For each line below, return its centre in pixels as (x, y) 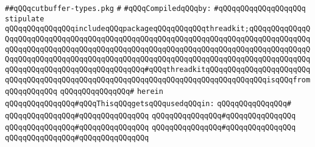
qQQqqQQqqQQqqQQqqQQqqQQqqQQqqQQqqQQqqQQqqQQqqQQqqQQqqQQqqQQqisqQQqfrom (158, 80)
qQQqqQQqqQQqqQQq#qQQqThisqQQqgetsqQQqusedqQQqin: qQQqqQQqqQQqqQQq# (148, 103)
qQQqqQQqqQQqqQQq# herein (111, 92)
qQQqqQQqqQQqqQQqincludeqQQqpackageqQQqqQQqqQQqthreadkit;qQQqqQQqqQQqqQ (158, 29)
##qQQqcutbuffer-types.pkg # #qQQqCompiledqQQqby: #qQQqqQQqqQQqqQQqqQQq (155, 9)
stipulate (25, 19)
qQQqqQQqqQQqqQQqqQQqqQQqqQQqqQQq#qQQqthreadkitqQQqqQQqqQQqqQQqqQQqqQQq (158, 69)
